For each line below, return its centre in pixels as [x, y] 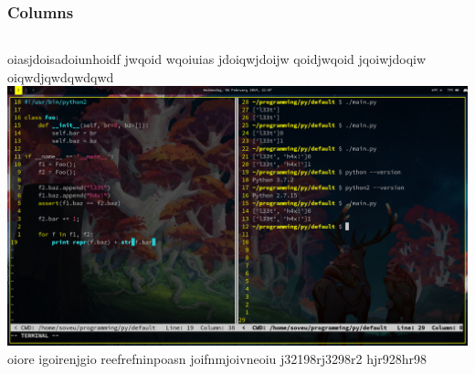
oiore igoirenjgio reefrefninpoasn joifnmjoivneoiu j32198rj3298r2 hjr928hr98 [217, 358]
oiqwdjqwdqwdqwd [61, 76]
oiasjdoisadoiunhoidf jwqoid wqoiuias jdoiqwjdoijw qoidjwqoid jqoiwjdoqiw [217, 59]
